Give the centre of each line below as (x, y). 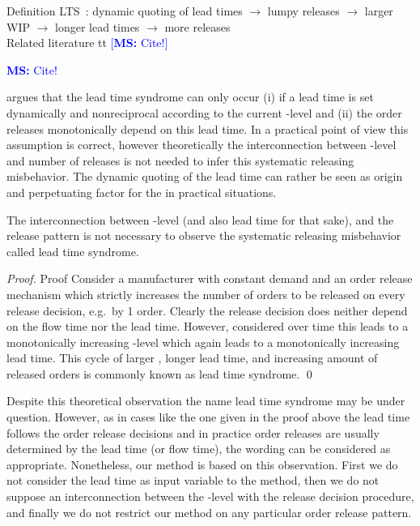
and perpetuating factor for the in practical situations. (142, 192)
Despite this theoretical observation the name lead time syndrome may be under (206, 401)
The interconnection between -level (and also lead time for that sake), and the (200, 219)
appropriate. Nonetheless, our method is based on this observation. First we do (202, 464)
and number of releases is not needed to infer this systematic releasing (180, 160)
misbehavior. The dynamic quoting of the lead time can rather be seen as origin (205, 176)
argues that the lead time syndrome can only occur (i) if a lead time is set (190, 97)
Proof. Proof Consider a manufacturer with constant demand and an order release (210, 278)
